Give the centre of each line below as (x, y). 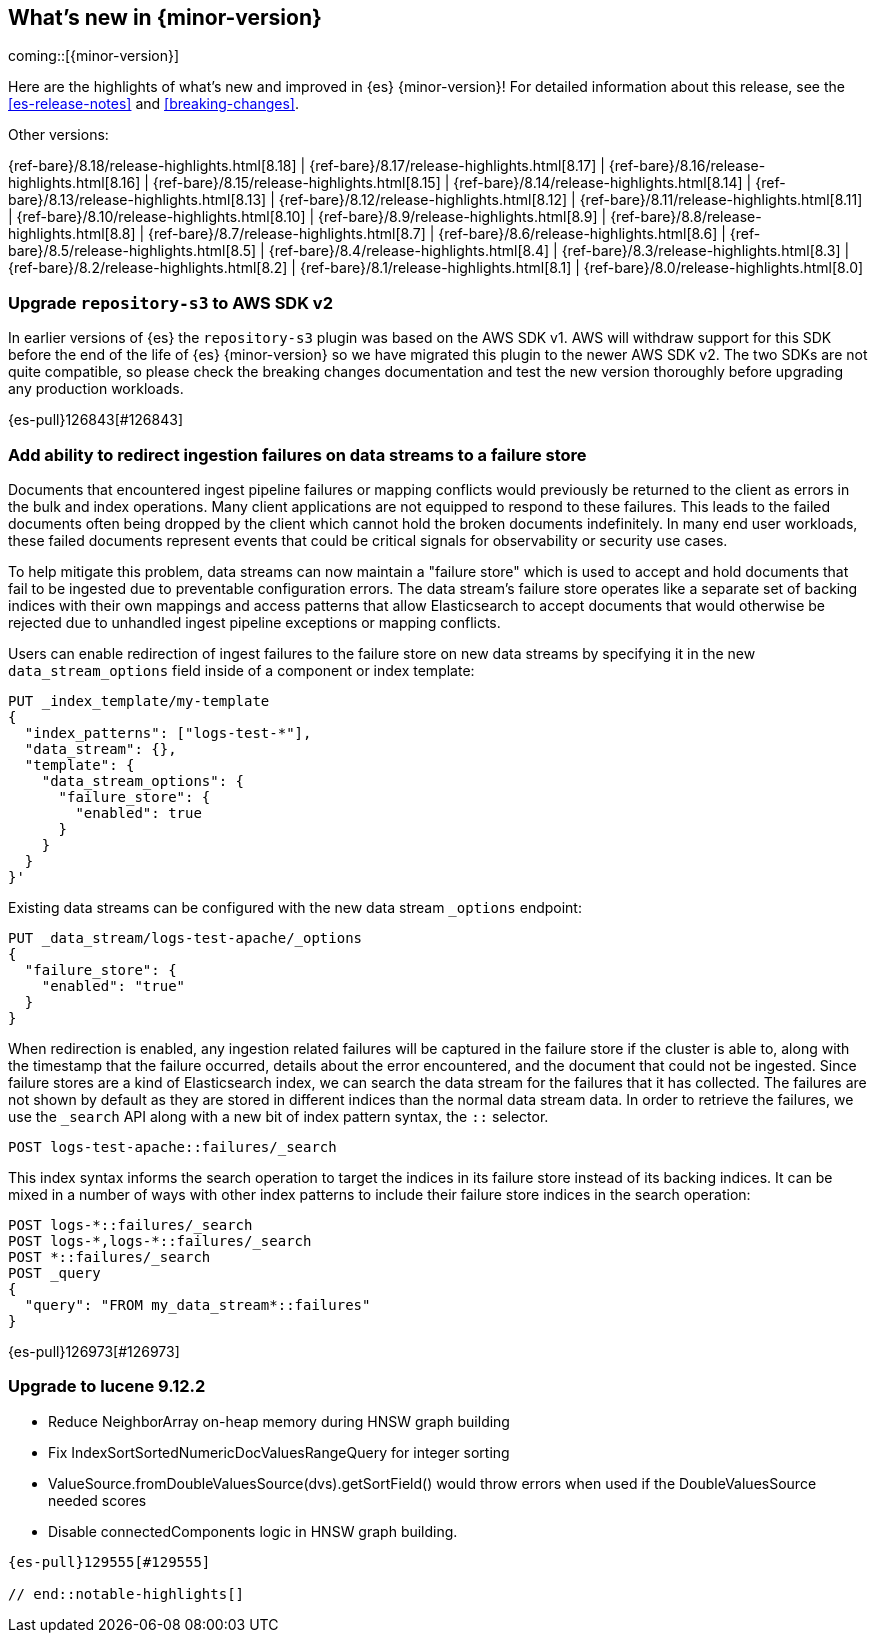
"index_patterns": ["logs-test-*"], (168, 732)
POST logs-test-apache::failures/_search (172, 1146)
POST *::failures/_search (109, 1256)
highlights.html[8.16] (74, 183)
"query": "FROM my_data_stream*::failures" (197, 1304)
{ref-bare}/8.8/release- (686, 217)
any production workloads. (96, 389)
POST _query (54, 1272)
